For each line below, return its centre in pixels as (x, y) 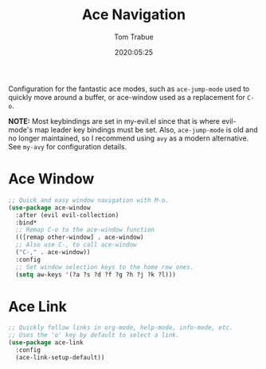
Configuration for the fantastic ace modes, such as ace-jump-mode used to (129, 89)
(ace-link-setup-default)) (60, 357)
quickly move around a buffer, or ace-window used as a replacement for (127, 97)
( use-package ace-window (49, 208)
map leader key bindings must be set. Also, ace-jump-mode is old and (147, 129)
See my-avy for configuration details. (68, 146)
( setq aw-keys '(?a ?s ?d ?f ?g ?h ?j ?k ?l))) (96, 274)
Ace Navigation (134, 15)
